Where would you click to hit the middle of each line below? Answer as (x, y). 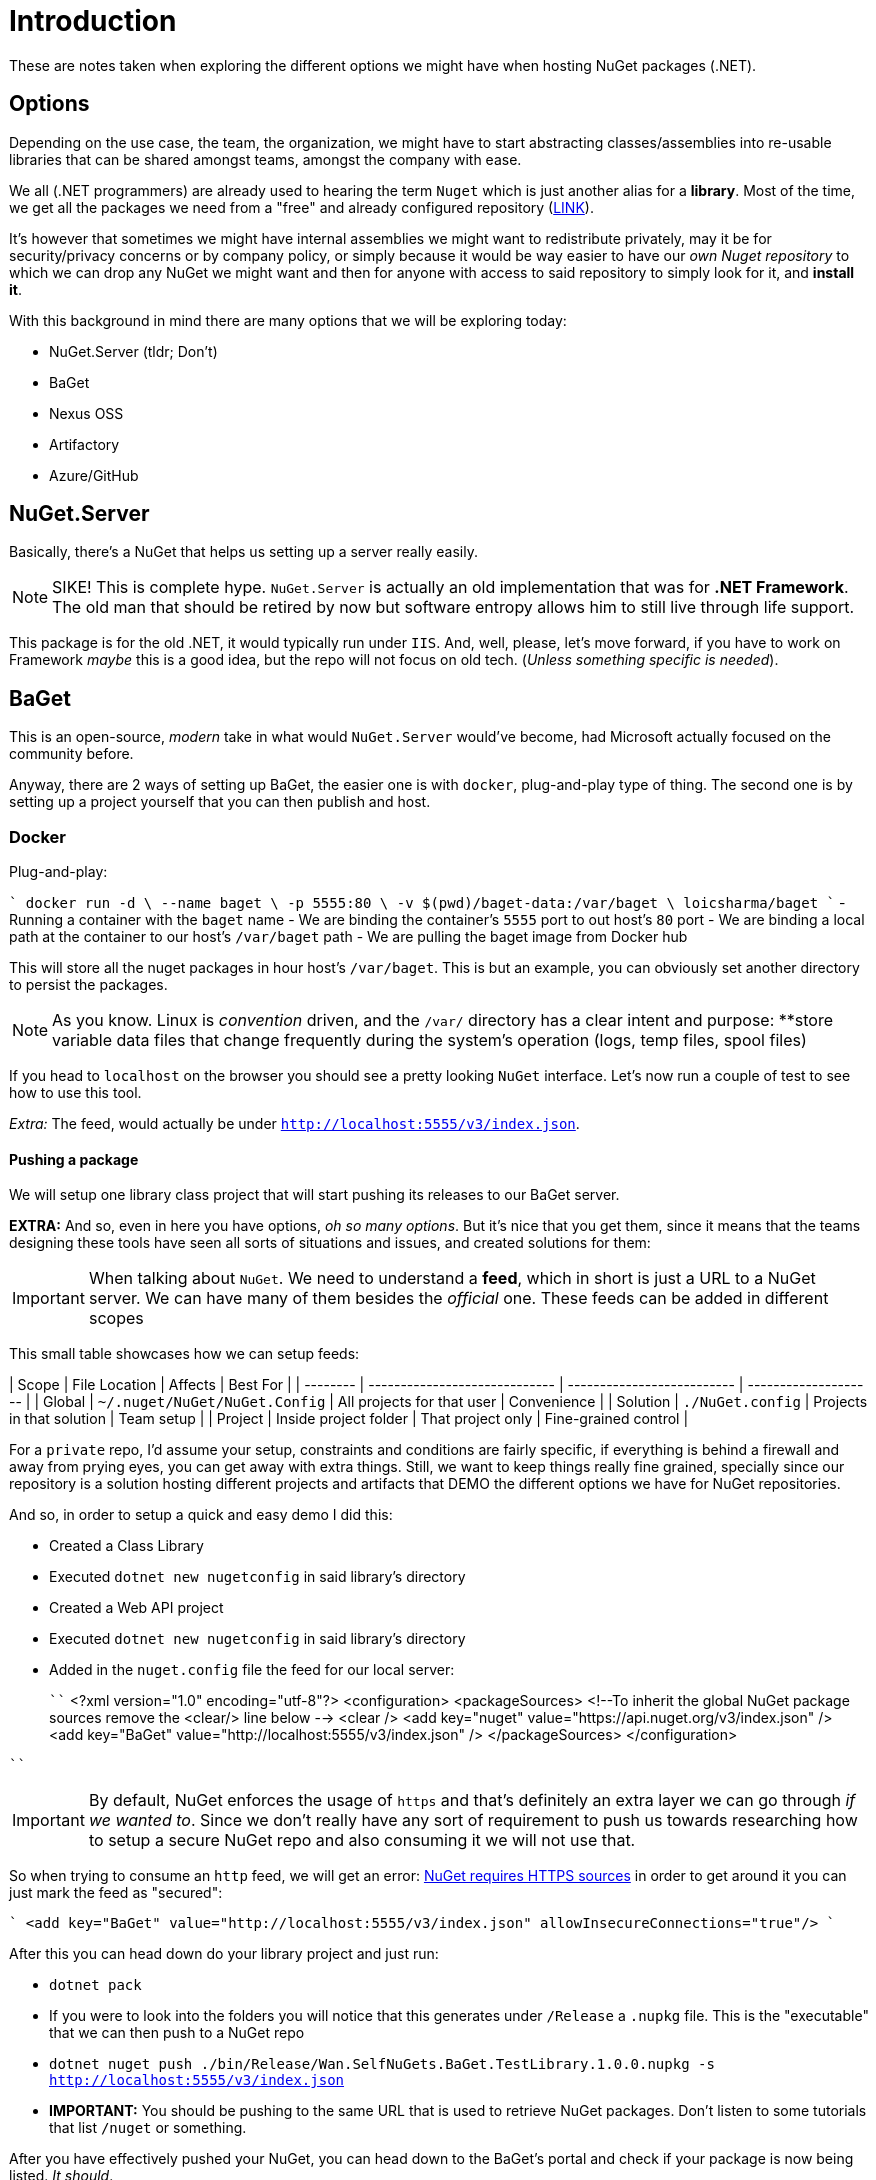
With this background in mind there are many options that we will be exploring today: (288, 320)
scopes (116, 1318)
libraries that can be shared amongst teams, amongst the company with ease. (265, 159)
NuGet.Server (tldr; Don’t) (133, 351)
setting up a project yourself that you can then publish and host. (220, 802)
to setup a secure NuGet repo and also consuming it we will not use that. (362, 1840)
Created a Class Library (126, 1546)
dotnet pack (95, 1985)
